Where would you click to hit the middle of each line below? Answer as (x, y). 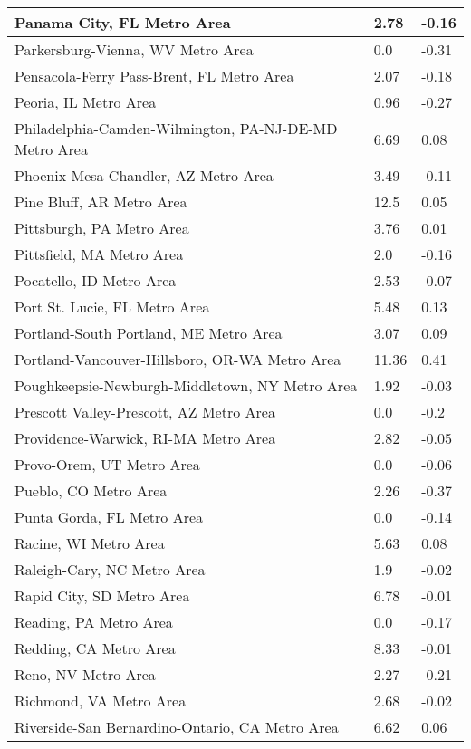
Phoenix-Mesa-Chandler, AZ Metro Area (144, 175)
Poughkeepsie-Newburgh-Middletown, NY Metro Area (186, 385)
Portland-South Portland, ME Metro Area (149, 333)
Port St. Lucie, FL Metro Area (112, 307)
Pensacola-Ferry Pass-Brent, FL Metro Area (154, 76)
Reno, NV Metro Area (85, 674)
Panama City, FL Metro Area (123, 22)
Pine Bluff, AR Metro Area (101, 202)
